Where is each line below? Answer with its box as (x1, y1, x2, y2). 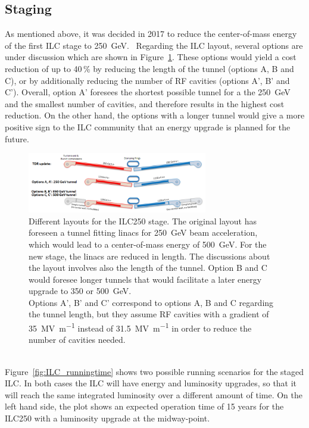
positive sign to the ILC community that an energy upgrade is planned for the (5, 120, 291, 133)
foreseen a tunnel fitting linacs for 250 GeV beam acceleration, (29, 226, 258, 239)
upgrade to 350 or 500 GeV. (29, 285, 132, 297)
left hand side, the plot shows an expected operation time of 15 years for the (5, 400, 284, 413)
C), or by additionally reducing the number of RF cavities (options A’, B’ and (5, 74, 290, 86)
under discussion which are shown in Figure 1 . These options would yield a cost (5, 51, 296, 63)
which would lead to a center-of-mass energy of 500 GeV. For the (29, 238, 267, 250)
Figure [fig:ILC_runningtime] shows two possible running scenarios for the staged (5, 365, 304, 377)
